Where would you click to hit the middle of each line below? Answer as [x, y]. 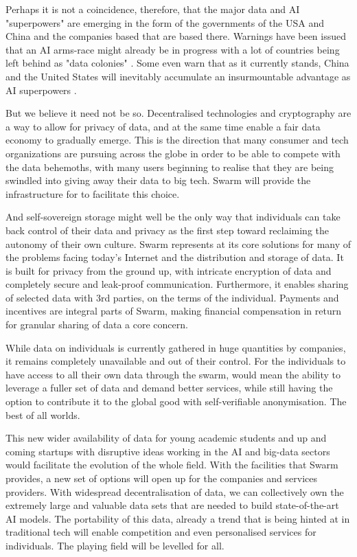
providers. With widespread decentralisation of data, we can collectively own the [175, 491]
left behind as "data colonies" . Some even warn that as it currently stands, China [177, 63]
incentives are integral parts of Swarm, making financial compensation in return [173, 311]
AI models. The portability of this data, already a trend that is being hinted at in [178, 518]
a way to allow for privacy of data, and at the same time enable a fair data [163, 126]
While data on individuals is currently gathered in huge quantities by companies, [176, 347]
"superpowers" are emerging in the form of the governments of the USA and [165, 22]
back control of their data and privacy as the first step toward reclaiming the [168, 230]
